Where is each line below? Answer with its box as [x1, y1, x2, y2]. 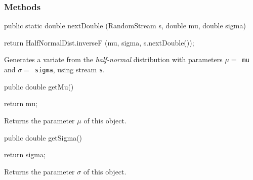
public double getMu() [4, 81, 74, 92]
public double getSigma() [4, 132, 82, 143]
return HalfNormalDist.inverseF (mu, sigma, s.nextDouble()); [4, 37, 194, 48]
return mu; [4, 98, 37, 109]
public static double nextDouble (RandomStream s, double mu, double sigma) [4, 20, 246, 31]
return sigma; [4, 149, 46, 160]
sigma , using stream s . [34, 64, 105, 75]
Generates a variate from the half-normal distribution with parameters [4, 54, 223, 65]
